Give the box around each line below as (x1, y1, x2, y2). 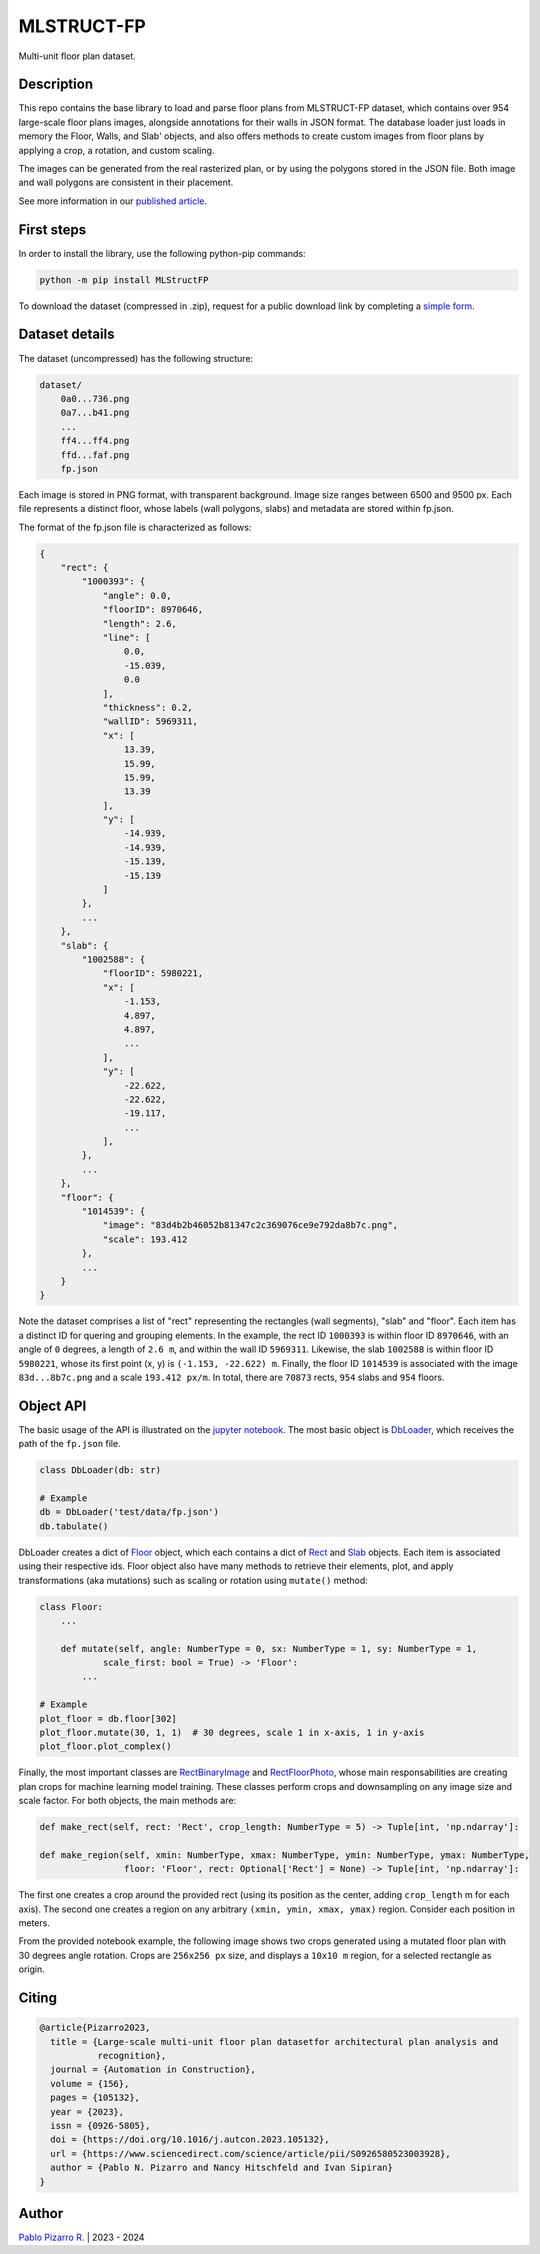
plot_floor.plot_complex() (39, 1741, 172, 1752)
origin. (18, 1963, 45, 1975)
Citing (18, 1990, 57, 2007)
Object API (18, 1397, 87, 1414)
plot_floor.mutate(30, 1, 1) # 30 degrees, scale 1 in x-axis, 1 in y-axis (39, 1727, 425, 1739)
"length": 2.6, (102, 618, 177, 629)
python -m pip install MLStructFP (39, 274, 209, 285)
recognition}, (97, 2050, 167, 2062)
